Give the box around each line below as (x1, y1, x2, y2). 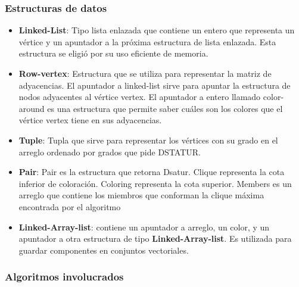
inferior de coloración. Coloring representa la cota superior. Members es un (18, 177, 292, 189)
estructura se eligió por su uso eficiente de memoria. (18, 47, 208, 60)
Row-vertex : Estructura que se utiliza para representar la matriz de (18, 67, 272, 79)
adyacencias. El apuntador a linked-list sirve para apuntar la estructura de (18, 79, 291, 91)
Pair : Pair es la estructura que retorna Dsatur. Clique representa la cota (18, 166, 285, 178)
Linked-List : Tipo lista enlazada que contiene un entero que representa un (18, 24, 295, 36)
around (18, 102, 45, 114)
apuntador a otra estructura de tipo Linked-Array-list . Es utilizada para (18, 232, 292, 245)
